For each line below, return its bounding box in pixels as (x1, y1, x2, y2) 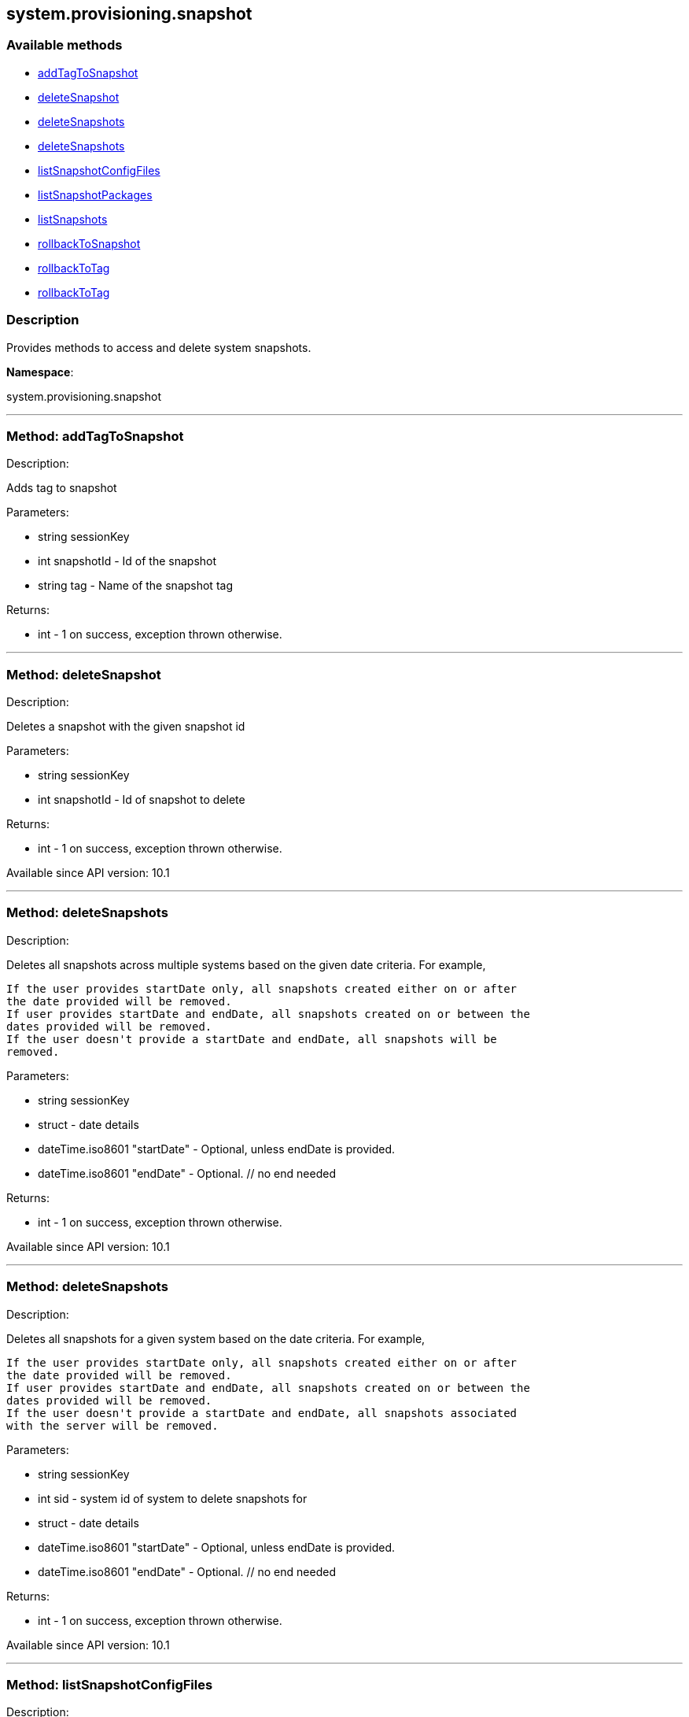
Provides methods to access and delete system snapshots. (6, 340, 311, 354)
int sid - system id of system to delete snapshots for (38, 1491, 308, 1505)
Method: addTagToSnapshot (6, 427, 184, 444)
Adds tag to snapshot (6, 481, 117, 495)
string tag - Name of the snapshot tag (38, 579, 233, 593)
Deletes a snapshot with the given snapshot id (6, 720, 245, 734)
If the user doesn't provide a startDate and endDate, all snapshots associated (6, 1406, 518, 1419)
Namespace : (6, 364, 74, 379)
